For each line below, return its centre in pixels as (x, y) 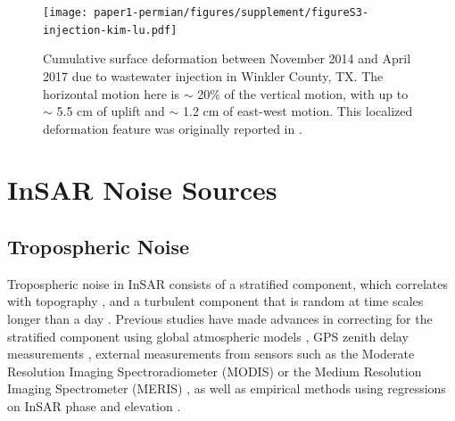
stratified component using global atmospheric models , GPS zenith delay (208, 336)
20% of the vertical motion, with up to (303, 93)
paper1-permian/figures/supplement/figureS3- (232, 12)
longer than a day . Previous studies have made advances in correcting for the (220, 319)
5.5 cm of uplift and (111, 111)
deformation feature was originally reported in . (173, 128)
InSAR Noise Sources (142, 190)
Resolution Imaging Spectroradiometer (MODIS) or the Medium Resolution (215, 371)
